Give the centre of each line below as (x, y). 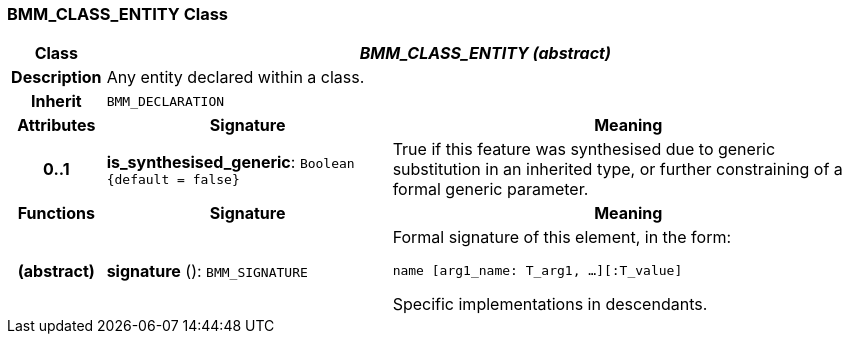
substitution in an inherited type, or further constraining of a (617, 169)
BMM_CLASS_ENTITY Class (117, 14)
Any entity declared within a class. (235, 77)
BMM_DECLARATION (165, 101)
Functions (56, 213)
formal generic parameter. (490, 189)
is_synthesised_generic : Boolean (230, 161)
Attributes (56, 125)
